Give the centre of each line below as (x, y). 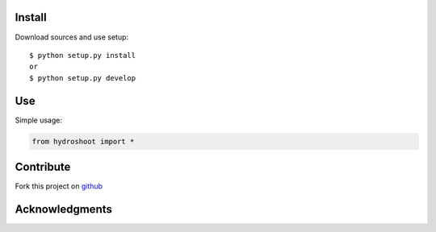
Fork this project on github (59, 186)
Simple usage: (39, 120)
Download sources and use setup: (72, 37)
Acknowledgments (64, 209)
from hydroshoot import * (83, 141)
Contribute (43, 166)
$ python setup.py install (83, 55)
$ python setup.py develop (83, 78)
